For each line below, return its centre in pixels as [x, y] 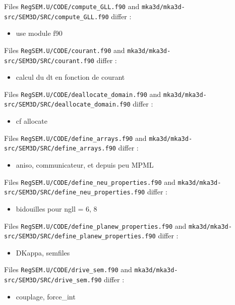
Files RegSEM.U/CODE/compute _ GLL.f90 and [72, 6]
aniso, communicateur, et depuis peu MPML [85, 165]
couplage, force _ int [46, 296]
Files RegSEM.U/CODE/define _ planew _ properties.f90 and [95, 225]
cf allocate [32, 121]
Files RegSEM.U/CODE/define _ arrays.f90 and [75, 138]
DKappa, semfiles [43, 252]
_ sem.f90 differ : [99, 279]
